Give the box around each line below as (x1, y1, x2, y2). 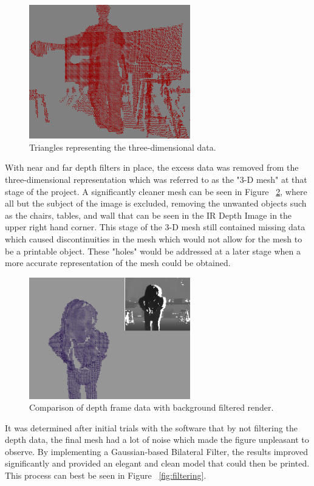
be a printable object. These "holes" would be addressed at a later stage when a (5, 244, 301, 257)
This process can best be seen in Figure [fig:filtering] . (5, 469, 206, 482)
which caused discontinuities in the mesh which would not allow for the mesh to (5, 232, 302, 245)
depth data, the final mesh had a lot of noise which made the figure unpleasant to (5, 433, 309, 446)
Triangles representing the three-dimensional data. (29, 140, 216, 153)
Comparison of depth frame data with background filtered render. (29, 401, 274, 414)
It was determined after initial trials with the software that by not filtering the (5, 421, 298, 434)
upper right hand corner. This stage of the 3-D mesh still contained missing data (5, 221, 305, 233)
